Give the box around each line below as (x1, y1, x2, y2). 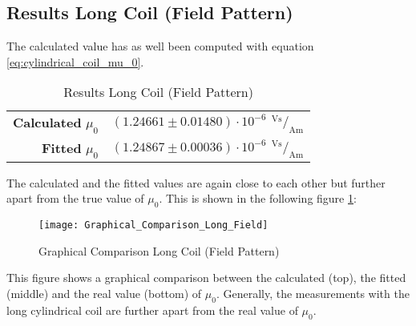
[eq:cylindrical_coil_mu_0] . (6, 53, 144, 70)
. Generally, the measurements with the (216, 285, 410, 301)
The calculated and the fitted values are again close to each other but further (6, 174, 386, 191)
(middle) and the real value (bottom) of (6, 285, 202, 301)
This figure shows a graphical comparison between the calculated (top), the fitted (6, 269, 406, 286)
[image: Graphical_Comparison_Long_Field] (38, 219, 269, 231)
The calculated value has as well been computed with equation (6, 38, 314, 54)
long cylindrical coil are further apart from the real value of (6, 301, 298, 318)
